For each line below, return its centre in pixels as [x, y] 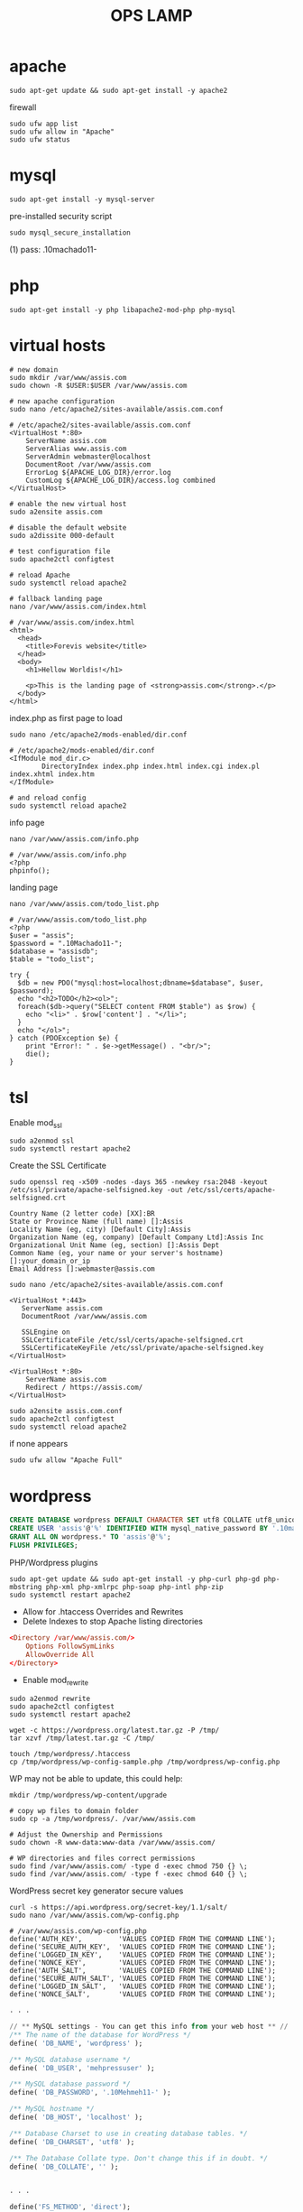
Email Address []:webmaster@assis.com [82, 1269]
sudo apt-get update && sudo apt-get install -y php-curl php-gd [134, 1579]
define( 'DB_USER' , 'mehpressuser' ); [82, 2068]
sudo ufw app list [44, 124]
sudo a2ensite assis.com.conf [66, 1411]
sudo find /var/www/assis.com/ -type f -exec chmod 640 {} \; [129, 1874]
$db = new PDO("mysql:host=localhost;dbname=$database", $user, [141, 983]
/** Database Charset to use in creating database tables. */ [129, 2133]
